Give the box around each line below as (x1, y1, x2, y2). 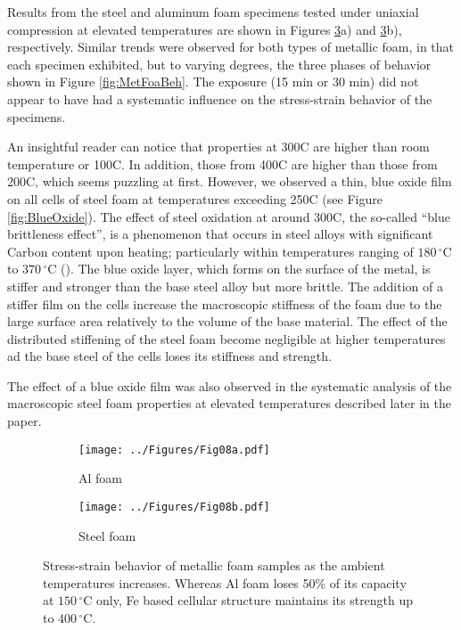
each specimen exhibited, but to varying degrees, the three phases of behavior (7, 54, 432, 73)
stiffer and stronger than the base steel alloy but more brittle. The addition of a (7, 276, 443, 295)
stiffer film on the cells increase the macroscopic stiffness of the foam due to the (7, 294, 442, 313)
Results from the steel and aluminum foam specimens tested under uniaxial (7, 3, 419, 20)
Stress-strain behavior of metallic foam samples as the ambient (43, 556, 385, 575)
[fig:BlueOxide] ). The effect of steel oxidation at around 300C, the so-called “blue (7, 207, 450, 225)
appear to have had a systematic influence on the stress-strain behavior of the (7, 89, 432, 108)
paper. (7, 412, 42, 430)
